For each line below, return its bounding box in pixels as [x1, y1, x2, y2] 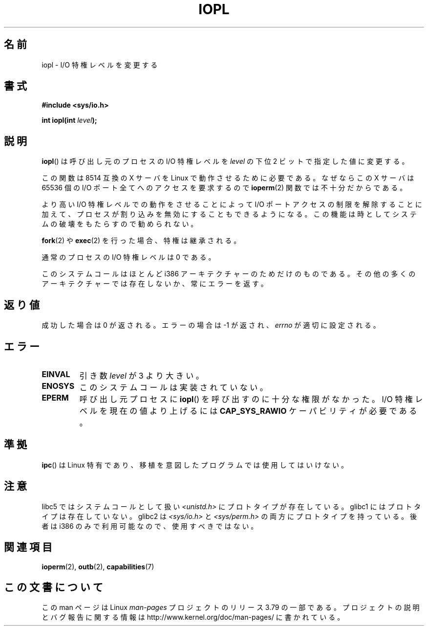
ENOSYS [42, 381, 75, 391]
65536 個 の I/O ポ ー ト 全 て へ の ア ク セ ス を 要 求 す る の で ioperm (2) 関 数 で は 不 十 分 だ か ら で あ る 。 [42, 183, 407, 192]
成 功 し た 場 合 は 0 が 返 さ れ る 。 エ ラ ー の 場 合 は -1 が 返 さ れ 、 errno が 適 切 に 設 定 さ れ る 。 [42, 321, 380, 330]
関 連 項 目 [4, 541, 52, 554]
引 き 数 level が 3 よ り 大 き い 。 [79, 370, 204, 381]
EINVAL [42, 369, 70, 379]
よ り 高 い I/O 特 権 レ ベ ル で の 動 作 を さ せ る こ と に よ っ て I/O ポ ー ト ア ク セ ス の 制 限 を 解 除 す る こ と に [42, 200, 422, 209]
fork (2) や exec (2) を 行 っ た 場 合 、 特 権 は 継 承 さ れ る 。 [42, 236, 241, 245]
